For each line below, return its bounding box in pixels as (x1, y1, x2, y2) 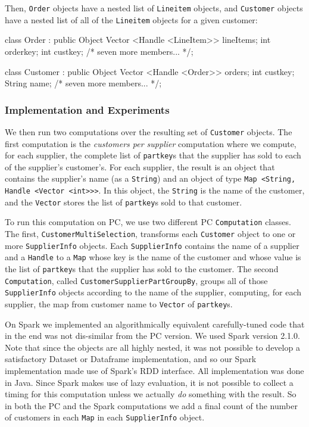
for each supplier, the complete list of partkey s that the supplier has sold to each (5, 149, 301, 161)
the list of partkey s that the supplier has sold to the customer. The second (5, 263, 279, 275)
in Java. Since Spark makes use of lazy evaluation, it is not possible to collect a (5, 376, 294, 388)
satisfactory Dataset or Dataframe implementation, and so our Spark (5, 353, 257, 365)
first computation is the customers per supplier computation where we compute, (5, 137, 296, 149)
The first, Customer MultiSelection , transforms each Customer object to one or (5, 227, 296, 240)
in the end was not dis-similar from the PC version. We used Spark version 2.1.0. (5, 329, 300, 342)
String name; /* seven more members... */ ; (5, 77, 162, 89)
